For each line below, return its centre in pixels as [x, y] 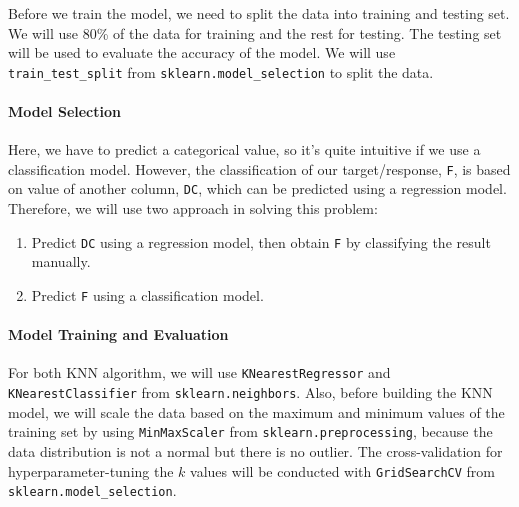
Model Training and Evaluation [118, 334]
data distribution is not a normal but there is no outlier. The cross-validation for [255, 451]
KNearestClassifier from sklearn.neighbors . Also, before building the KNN [250, 392]
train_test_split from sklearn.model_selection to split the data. [221, 71]
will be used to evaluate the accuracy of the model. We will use [202, 52]
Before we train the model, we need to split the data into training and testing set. [259, 13]
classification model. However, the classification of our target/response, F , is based [259, 168]
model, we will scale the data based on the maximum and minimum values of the [256, 411]
